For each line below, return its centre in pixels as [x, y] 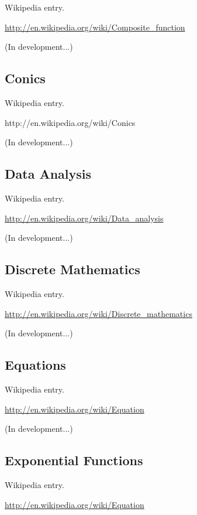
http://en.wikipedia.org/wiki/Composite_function [95, 27]
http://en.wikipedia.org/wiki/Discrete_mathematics [98, 313]
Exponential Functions [74, 460]
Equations [35, 365]
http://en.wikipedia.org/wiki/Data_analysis [84, 218]
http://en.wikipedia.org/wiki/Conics [70, 122]
